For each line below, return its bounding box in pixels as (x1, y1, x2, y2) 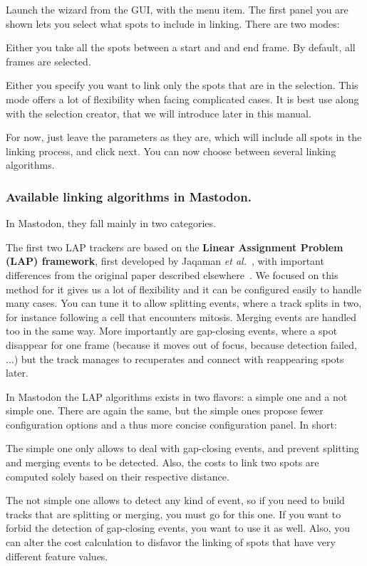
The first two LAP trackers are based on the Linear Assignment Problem (6, 239, 343, 254)
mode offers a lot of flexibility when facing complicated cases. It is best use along (6, 91, 359, 106)
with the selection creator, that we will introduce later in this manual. (6, 105, 311, 120)
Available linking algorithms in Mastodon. (6, 187, 252, 205)
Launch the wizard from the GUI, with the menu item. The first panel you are (6, 2, 348, 16)
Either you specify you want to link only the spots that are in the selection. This (6, 78, 358, 93)
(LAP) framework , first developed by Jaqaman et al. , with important (6, 253, 324, 268)
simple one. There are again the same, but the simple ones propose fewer (6, 403, 324, 418)
